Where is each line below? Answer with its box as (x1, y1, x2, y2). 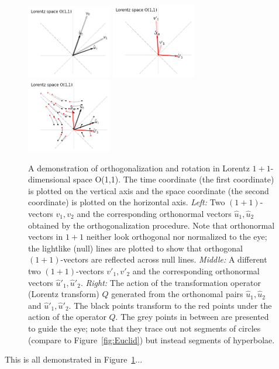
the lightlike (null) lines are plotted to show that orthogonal (28, 242, 243, 254)
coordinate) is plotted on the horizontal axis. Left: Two (28, 196, 225, 208)
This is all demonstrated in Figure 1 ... (5, 353, 143, 365)
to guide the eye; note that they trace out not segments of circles (28, 322, 261, 334)
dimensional (28, 173, 71, 185)
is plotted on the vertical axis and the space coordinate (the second (28, 184, 269, 196)
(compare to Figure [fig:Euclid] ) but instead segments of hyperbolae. (28, 333, 275, 346)
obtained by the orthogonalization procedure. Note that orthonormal (28, 219, 275, 231)
